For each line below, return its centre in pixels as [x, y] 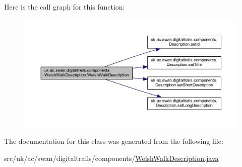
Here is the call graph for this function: [65, 7]
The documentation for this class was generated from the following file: [114, 141]
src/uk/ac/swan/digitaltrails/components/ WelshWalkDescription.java [111, 158]
